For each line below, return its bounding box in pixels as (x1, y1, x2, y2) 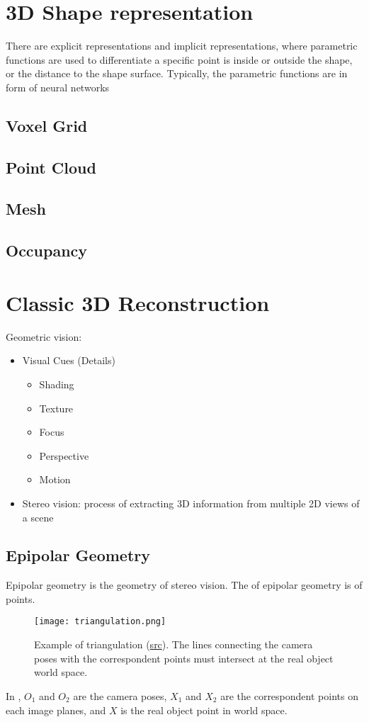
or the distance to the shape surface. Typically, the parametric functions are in (6, 66, 348, 81)
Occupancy (6, 239, 88, 261)
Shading (39, 376, 74, 391)
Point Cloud (6, 156, 96, 178)
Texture (39, 400, 74, 415)
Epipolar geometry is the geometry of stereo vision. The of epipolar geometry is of (6, 577, 363, 592)
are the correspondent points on (220, 688, 358, 703)
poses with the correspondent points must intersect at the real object (34, 650, 334, 665)
